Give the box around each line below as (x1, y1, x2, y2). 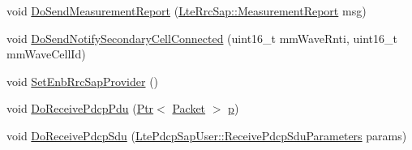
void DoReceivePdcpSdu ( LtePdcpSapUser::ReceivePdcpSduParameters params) (6, 126, 407, 144)
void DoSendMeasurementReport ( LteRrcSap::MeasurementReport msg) (6, 2, 367, 19)
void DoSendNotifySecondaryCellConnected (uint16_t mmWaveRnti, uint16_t (6, 29, 397, 46)
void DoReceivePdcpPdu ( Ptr (6, 100, 154, 117)
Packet (172, 100, 206, 117)
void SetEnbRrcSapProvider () (6, 72, 159, 89)
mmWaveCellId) (6, 45, 86, 62)
